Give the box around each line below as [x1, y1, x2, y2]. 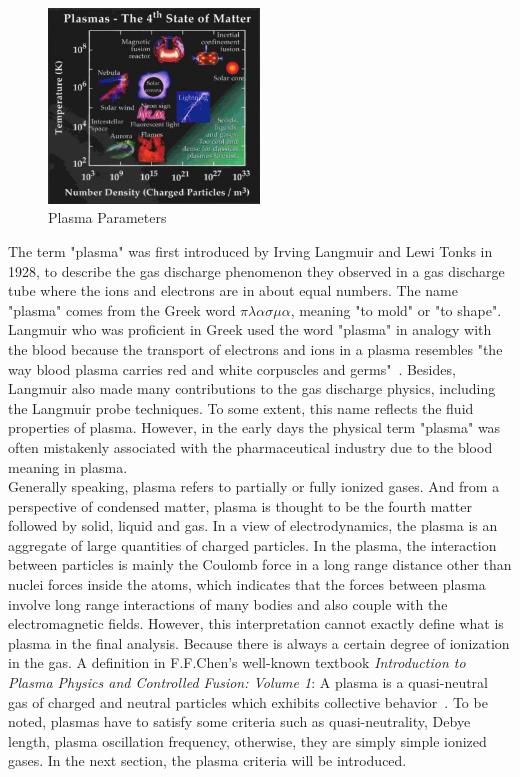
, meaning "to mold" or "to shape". [290, 299, 502, 320]
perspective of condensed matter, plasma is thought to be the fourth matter [8, 495, 473, 516]
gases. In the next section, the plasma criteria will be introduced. [8, 750, 407, 771]
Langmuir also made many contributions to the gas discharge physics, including [8, 378, 496, 399]
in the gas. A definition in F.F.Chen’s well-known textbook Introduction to [8, 652, 466, 673]
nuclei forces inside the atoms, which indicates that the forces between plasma [8, 574, 486, 595]
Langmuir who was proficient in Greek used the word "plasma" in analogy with [8, 319, 492, 340]
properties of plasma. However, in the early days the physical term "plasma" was [8, 417, 501, 438]
